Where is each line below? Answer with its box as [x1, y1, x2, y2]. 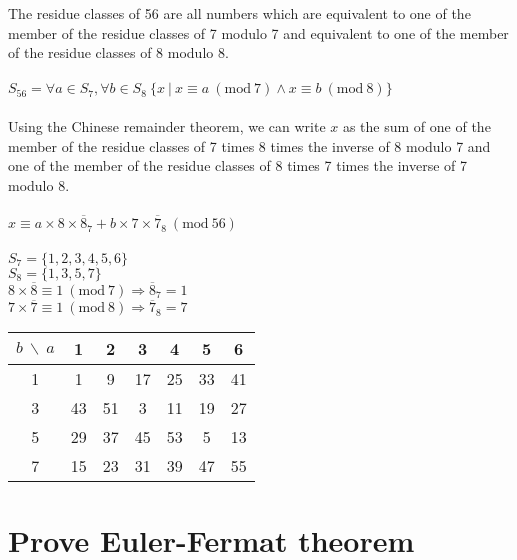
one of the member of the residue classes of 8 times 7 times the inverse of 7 [8, 155, 468, 176]
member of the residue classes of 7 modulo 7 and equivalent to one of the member [8, 22, 509, 43]
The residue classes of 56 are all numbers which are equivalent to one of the [8, 3, 471, 23]
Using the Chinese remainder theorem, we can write [8, 115, 326, 136]
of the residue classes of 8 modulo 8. [8, 42, 229, 63]
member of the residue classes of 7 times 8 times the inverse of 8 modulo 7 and [8, 135, 491, 156]
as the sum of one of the [342, 115, 491, 136]
